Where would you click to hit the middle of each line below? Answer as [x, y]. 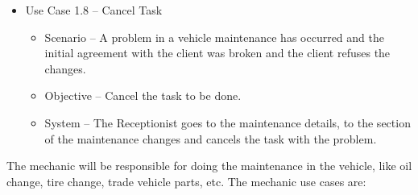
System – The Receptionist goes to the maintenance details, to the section [228, 122]
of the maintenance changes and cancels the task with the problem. [211, 138]
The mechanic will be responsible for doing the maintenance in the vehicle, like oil [209, 166]
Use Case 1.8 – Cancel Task [94, 10]
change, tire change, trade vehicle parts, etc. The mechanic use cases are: [186, 181]
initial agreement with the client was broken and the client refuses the [217, 53]
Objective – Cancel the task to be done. [143, 95]
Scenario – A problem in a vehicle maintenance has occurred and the [214, 37]
